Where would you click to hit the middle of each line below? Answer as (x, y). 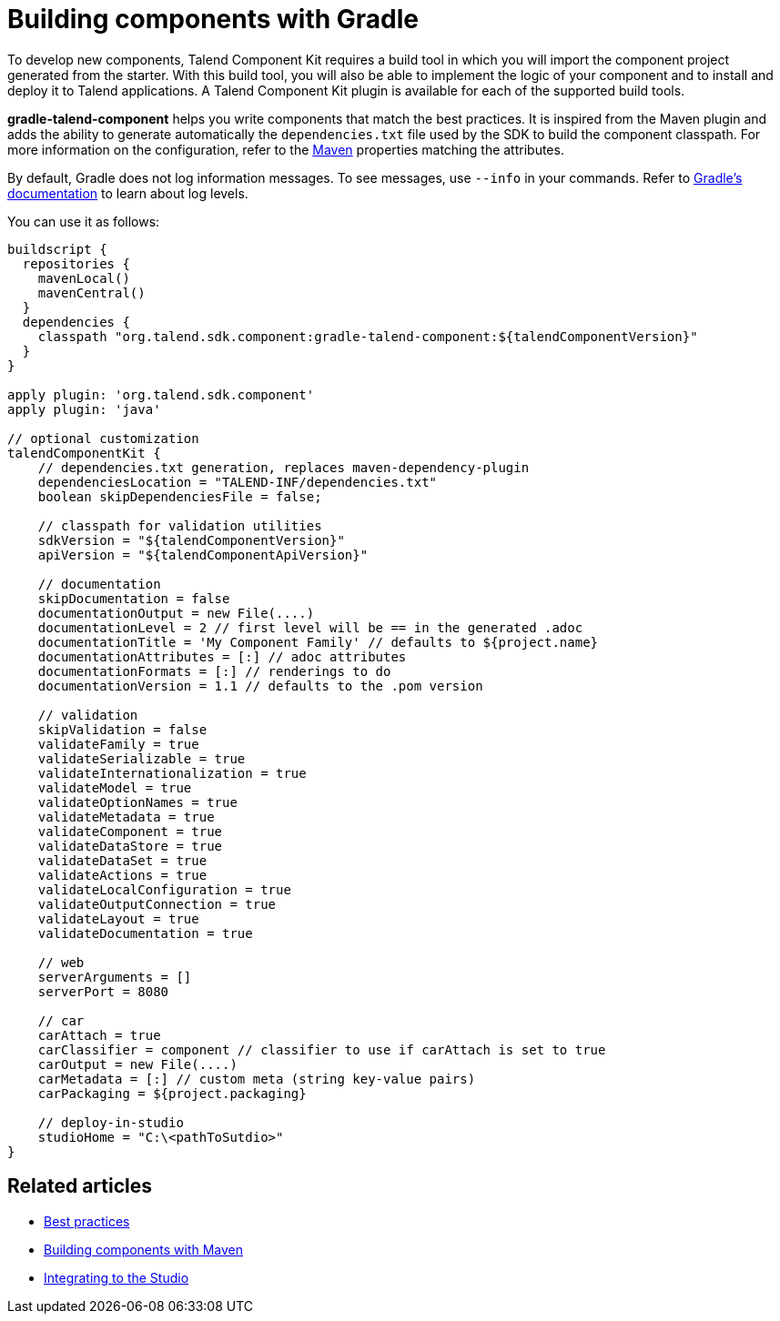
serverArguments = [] (115, 977)
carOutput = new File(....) (137, 1064)
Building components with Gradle (213, 19)
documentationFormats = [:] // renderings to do (214, 671)
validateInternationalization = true (172, 773)
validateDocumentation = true (145, 933)
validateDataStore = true (130, 846)
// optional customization (103, 438)
